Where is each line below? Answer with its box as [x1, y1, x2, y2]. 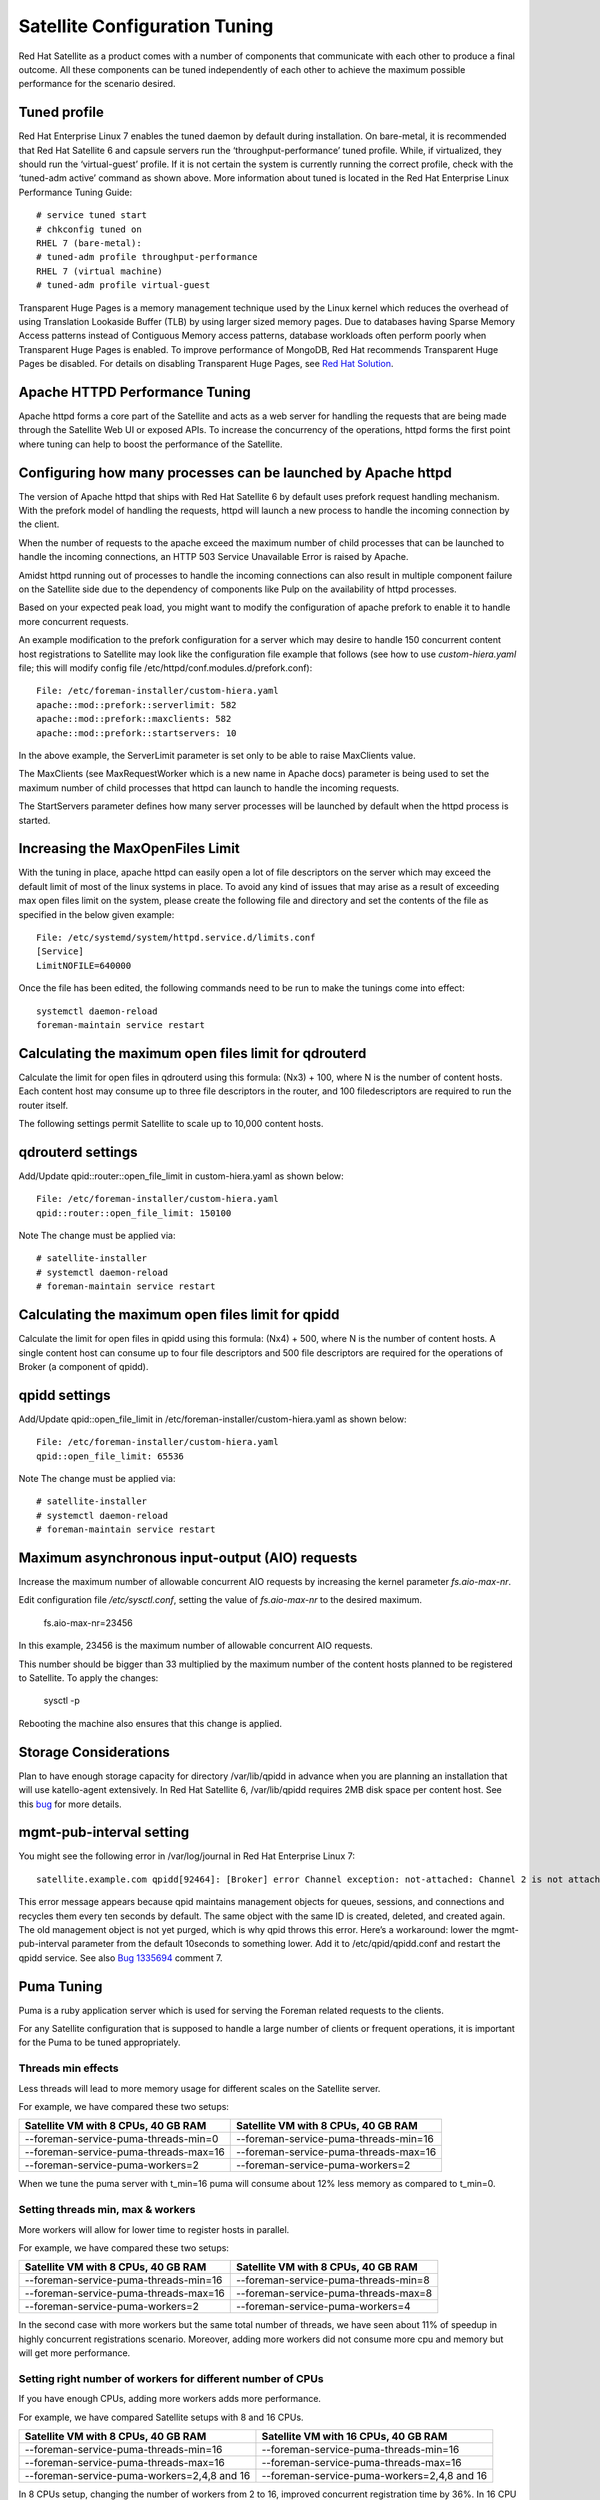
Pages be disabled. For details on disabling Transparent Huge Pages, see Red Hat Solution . [18, 358, 394, 370]
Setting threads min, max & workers [18, 2203, 196, 2217]
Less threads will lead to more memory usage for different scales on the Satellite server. [18, 2082, 381, 2094]
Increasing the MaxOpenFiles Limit [18, 840, 240, 857]
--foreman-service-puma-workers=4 [235, 2300, 411, 2314]
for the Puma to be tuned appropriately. [18, 2036, 181, 2049]
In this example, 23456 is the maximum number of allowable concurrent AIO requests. [18, 1640, 374, 1652]
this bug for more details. [18, 1798, 122, 1810]
